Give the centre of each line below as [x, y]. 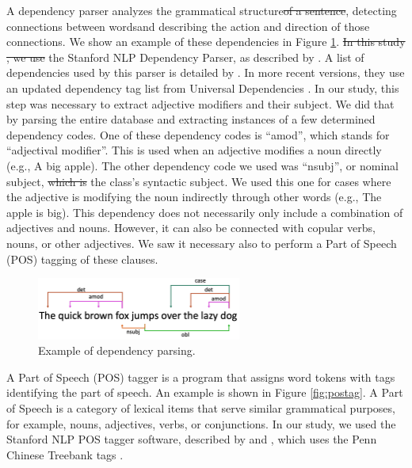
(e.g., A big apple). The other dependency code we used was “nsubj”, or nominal [202, 165]
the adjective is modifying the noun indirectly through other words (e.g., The [194, 197]
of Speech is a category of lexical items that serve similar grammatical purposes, [201, 407]
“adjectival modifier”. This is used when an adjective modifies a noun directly [194, 150]
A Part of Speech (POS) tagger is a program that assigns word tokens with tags [201, 377]
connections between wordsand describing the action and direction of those [188, 26]
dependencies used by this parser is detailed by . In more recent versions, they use [206, 72]
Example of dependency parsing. [117, 350]
